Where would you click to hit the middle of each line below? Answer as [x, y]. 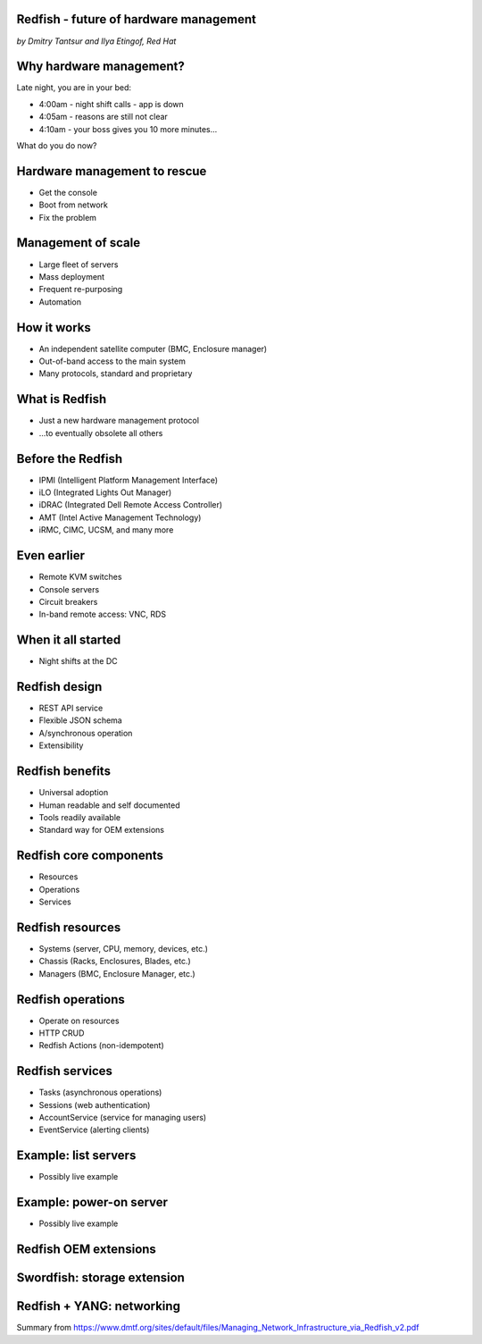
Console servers [69, 589]
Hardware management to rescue [112, 171]
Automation [60, 302]
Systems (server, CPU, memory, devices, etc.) [124, 948]
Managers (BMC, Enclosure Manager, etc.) [117, 973]
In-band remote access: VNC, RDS [103, 614]
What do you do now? [57, 145]
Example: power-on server [92, 1202]
